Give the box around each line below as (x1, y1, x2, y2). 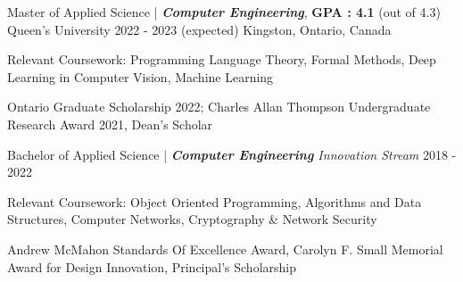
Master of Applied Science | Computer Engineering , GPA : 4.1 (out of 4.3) (7, 3, 441, 21)
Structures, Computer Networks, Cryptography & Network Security (7, 210, 377, 228)
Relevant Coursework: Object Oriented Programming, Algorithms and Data (7, 192, 422, 211)
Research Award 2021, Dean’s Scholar (7, 114, 213, 133)
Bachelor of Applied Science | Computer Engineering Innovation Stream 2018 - (7, 145, 457, 163)
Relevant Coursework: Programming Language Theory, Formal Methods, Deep (7, 50, 436, 69)
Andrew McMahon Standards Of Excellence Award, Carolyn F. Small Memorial (7, 239, 443, 258)
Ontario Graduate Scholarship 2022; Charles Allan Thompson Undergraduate (7, 97, 431, 116)
